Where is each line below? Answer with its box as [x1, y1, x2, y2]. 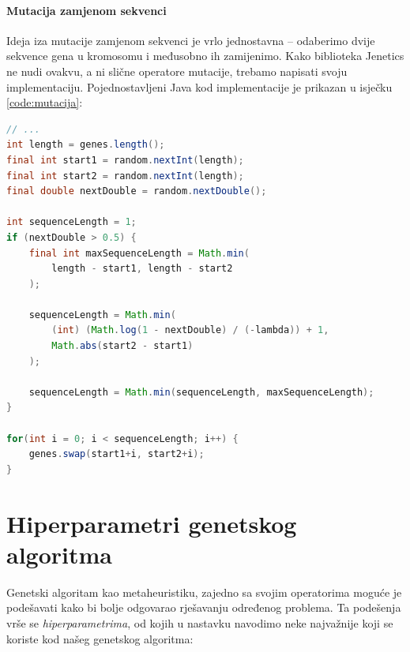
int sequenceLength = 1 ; [6, 216, 137, 228]
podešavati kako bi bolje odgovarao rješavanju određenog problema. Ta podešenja [6, 599, 401, 616]
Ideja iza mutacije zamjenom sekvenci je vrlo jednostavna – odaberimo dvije [6, 32, 375, 48]
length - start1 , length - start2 [51, 263, 233, 275]
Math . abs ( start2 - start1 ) [51, 340, 194, 352]
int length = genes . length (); [6, 139, 165, 151]
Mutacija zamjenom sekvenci [6, 2, 167, 18]
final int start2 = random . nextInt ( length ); [6, 170, 244, 182]
